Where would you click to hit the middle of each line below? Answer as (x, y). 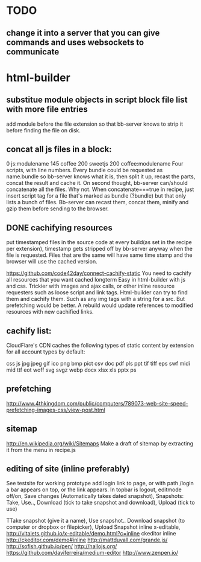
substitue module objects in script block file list (97, 100)
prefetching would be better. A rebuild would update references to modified (100, 305)
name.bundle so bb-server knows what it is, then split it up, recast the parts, (101, 176)
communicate (33, 52)
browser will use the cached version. (52, 262)
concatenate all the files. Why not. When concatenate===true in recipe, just (100, 189)
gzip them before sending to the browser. (57, 208)
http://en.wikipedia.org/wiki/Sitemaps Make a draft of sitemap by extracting (100, 443)
